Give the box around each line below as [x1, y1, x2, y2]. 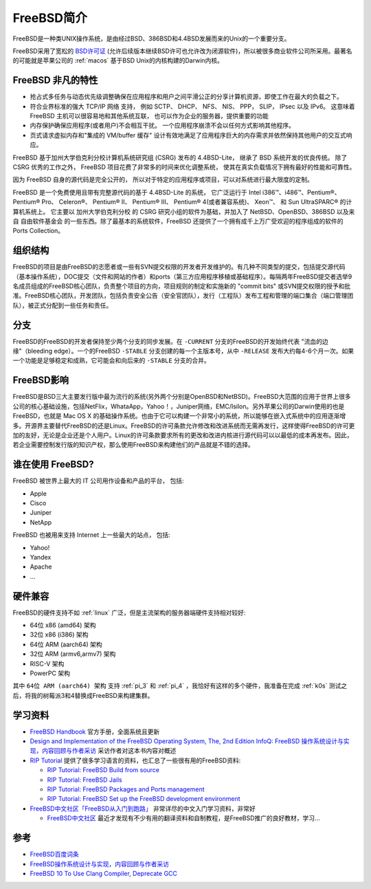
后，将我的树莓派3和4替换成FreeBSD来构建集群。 [12, 691, 154, 699]
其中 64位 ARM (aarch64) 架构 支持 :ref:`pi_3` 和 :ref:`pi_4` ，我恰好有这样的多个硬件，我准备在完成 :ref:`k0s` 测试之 [12, 681, 348, 690]
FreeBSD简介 [12, 10, 88, 25]
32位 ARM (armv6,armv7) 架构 [30, 650, 116, 658]
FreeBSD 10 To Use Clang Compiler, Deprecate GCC [30, 869, 178, 877]
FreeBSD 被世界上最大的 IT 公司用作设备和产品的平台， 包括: [12, 476, 185, 485]
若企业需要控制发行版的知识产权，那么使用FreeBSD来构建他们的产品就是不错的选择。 [12, 441, 254, 449]
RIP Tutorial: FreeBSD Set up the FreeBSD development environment [47, 795, 240, 803]
